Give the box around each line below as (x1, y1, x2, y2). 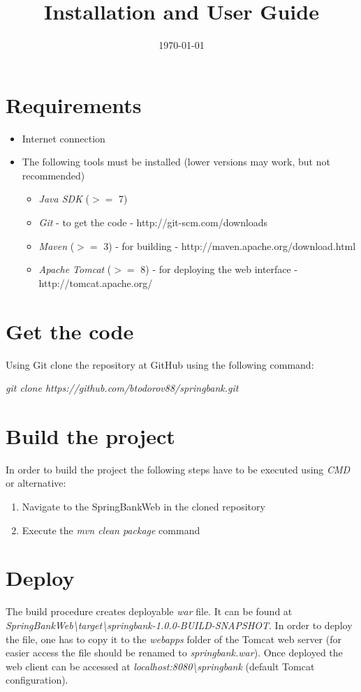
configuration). (6, 672, 68, 687)
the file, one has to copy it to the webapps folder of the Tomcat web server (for (6, 631, 341, 646)
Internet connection (22, 131, 105, 145)
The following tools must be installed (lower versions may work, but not (22, 154, 330, 169)
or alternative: (6, 476, 66, 490)
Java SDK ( (38, 191, 90, 206)
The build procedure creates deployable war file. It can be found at (6, 604, 293, 619)
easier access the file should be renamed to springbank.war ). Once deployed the (6, 645, 343, 660)
